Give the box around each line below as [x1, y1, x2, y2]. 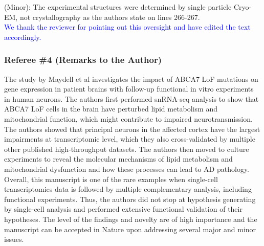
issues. [4, 234, 24, 244]
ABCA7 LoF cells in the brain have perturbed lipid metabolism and [4, 103, 217, 114]
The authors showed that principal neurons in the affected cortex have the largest [4, 123, 260, 134]
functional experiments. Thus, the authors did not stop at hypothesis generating [4, 193, 256, 204]
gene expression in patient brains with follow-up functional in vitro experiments [4, 83, 254, 94]
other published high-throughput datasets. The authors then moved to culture [4, 143, 249, 154]
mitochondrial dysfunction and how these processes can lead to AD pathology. [4, 163, 250, 174]
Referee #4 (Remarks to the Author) [4, 53, 162, 66]
